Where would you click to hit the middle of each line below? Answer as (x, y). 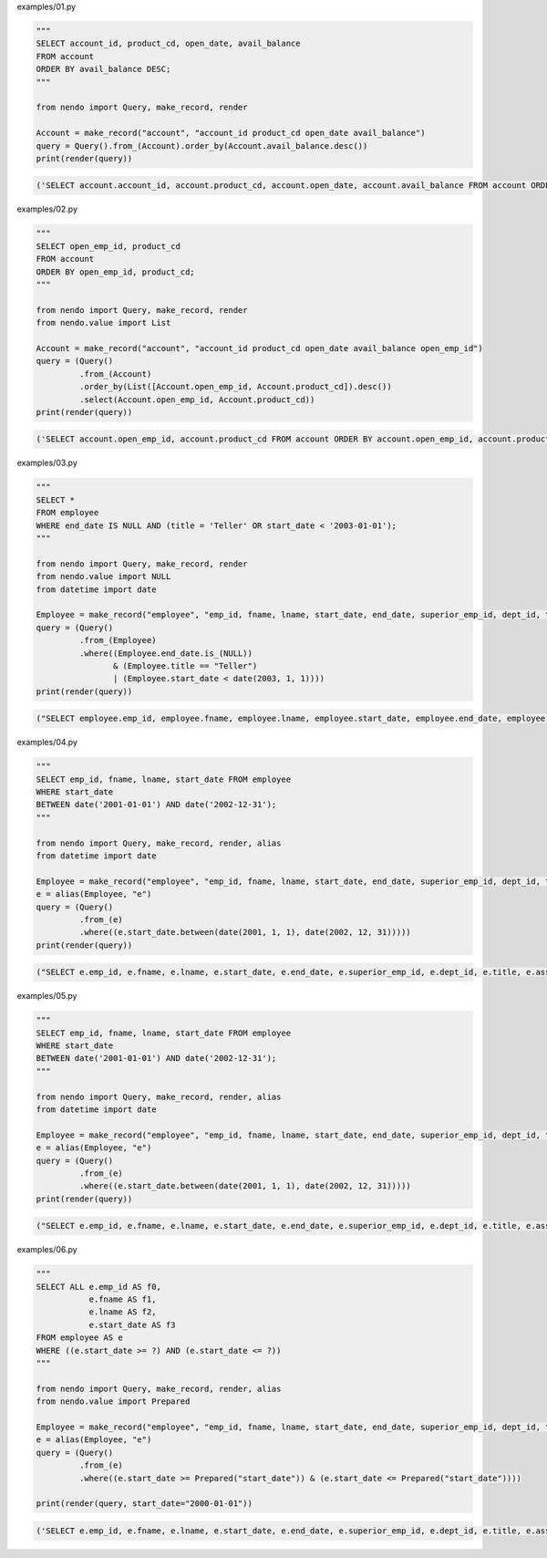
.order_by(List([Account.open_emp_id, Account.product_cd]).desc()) (235, 387)
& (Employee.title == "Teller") (185, 665)
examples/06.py (47, 1250)
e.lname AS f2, (123, 1312)
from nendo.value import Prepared (113, 1402)
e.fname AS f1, (123, 1299)
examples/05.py (47, 996)
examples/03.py (47, 463)
